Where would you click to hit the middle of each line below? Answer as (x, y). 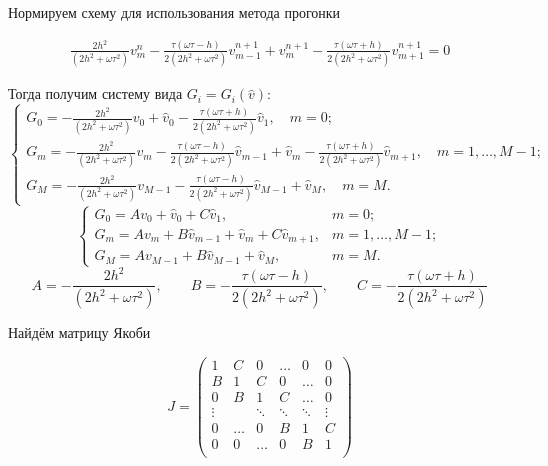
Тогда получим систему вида (95, 93)
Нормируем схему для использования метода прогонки (174, 12)
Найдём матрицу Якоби (79, 332)
